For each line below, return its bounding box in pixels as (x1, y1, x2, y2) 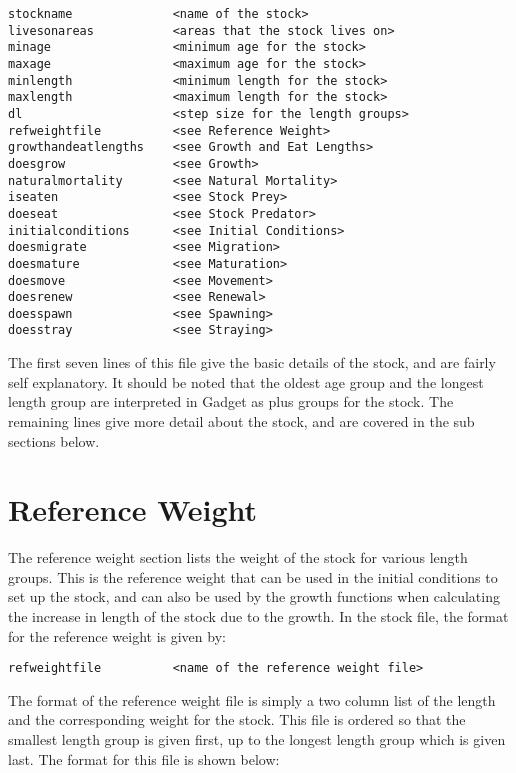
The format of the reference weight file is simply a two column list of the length (8, 689, 496, 710)
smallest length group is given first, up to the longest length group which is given (8, 729, 506, 750)
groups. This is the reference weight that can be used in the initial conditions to (8, 566, 498, 587)
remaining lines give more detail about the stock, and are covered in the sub (8, 410, 475, 431)
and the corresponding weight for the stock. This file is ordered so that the (8, 709, 466, 730)
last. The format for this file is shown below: (8, 748, 280, 769)
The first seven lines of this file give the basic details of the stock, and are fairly (8, 352, 496, 373)
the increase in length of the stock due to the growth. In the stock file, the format (8, 606, 509, 626)
